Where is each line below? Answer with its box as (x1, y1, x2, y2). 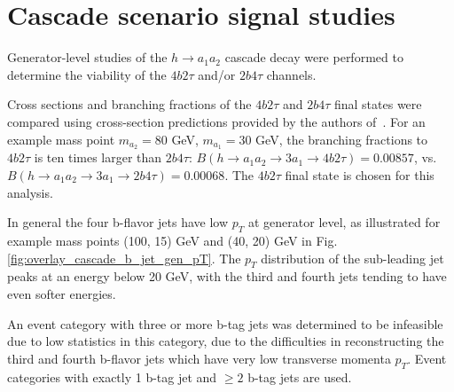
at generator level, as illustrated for (247, 213, 441, 231)
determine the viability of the (7, 65, 167, 83)
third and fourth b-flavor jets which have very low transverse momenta (7, 349, 391, 367)
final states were (333, 95, 422, 114)
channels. (266, 65, 317, 83)
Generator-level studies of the (7, 48, 168, 67)
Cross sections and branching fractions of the (7, 95, 252, 114)
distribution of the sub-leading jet (261, 248, 444, 267)
